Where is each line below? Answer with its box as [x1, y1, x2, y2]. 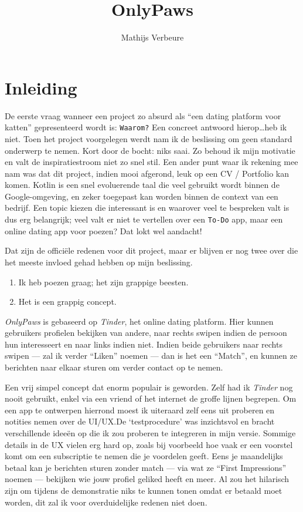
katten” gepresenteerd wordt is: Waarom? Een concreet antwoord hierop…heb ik [5, 121, 287, 133]
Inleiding [5, 75, 77, 99]
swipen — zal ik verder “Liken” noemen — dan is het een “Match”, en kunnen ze [5, 349, 297, 362]
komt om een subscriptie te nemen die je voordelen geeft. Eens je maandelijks [5, 450, 283, 462]
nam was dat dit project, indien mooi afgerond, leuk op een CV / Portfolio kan [5, 167, 289, 179]
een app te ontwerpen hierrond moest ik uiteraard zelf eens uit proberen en [5, 403, 275, 416]
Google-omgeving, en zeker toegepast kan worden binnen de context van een [5, 190, 278, 202]
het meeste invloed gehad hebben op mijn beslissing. [5, 255, 193, 268]
